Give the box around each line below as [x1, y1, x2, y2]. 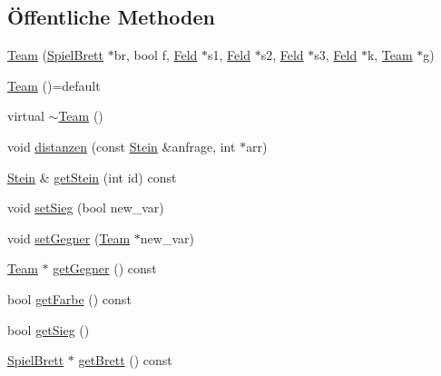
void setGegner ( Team [7, 228, 131, 247]
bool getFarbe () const [7, 289, 132, 308]
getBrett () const [78, 351, 172, 370]
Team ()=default [7, 75, 101, 94]
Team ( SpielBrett [7, 45, 104, 64]
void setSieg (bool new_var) [7, 198, 164, 217]
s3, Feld [314, 45, 358, 64]
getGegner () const [53, 259, 157, 278]
